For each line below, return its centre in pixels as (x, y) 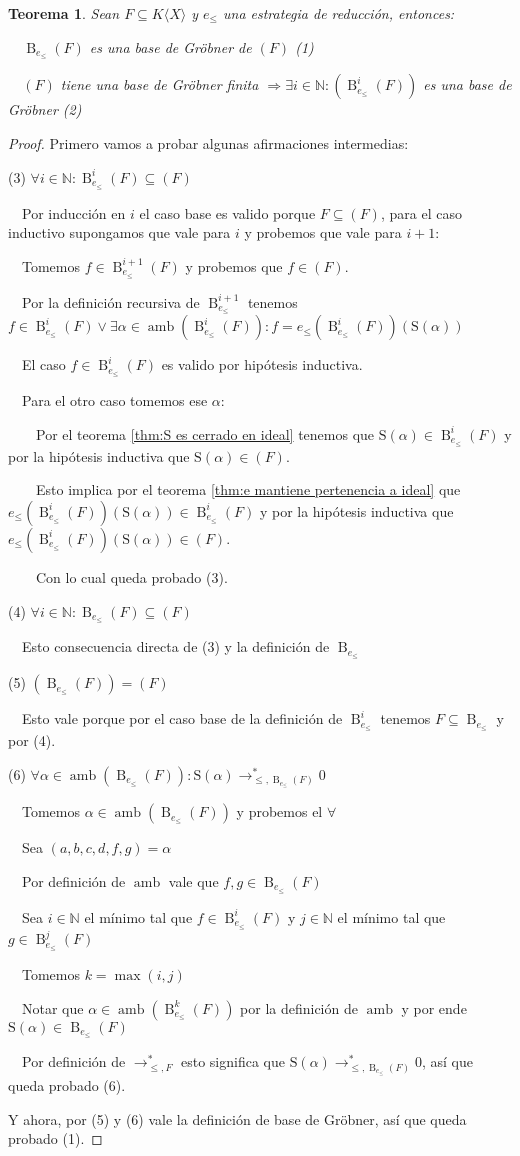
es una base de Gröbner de (170, 46)
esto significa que (233, 1061)
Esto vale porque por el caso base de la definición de (182, 718)
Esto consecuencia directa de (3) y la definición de (175, 646)
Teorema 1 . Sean (64, 13)
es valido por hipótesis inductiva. (262, 364)
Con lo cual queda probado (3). (131, 576)
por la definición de (299, 1007)
